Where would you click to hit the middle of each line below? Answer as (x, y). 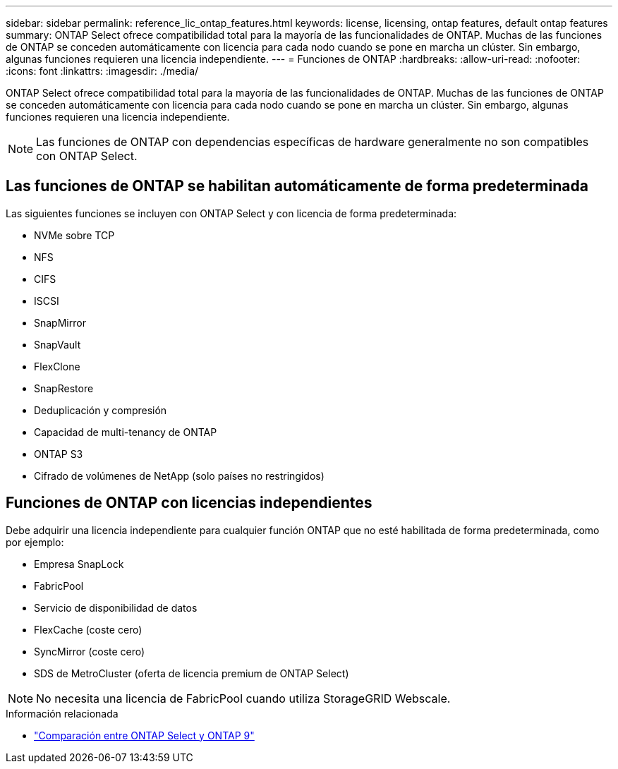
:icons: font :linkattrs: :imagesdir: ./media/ (102, 71)
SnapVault (57, 344)
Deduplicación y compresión (101, 410)
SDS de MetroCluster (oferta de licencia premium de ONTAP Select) (192, 673)
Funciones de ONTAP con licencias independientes (189, 503)
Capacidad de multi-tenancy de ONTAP (126, 432)
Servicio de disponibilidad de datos (116, 607)
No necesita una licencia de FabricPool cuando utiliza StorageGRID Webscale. (243, 698)
